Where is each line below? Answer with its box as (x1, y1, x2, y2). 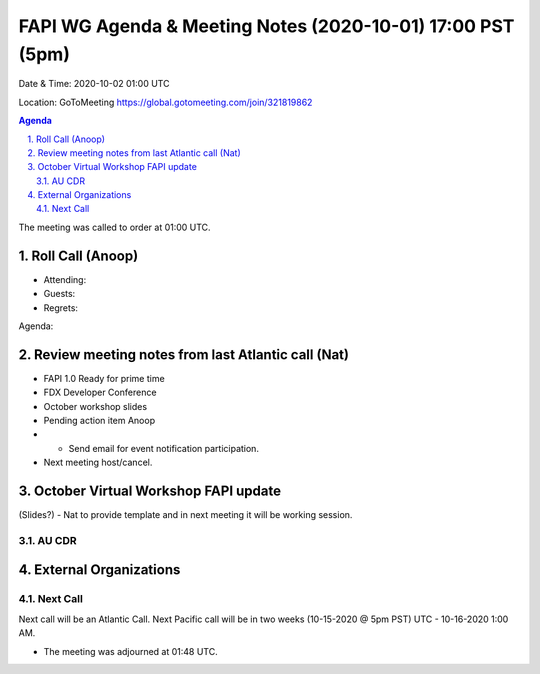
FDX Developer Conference (43, 386, 157, 399)
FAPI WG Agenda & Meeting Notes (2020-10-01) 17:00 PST (18, 15, 515, 37)
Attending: (43, 273, 87, 285)
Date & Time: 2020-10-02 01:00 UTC (18, 78, 170, 90)
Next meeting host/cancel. (43, 456, 153, 469)
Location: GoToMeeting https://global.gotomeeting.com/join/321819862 (18, 96, 313, 108)
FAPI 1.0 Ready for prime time (43, 372, 165, 384)
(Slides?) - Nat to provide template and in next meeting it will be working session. (18, 509, 353, 521)
